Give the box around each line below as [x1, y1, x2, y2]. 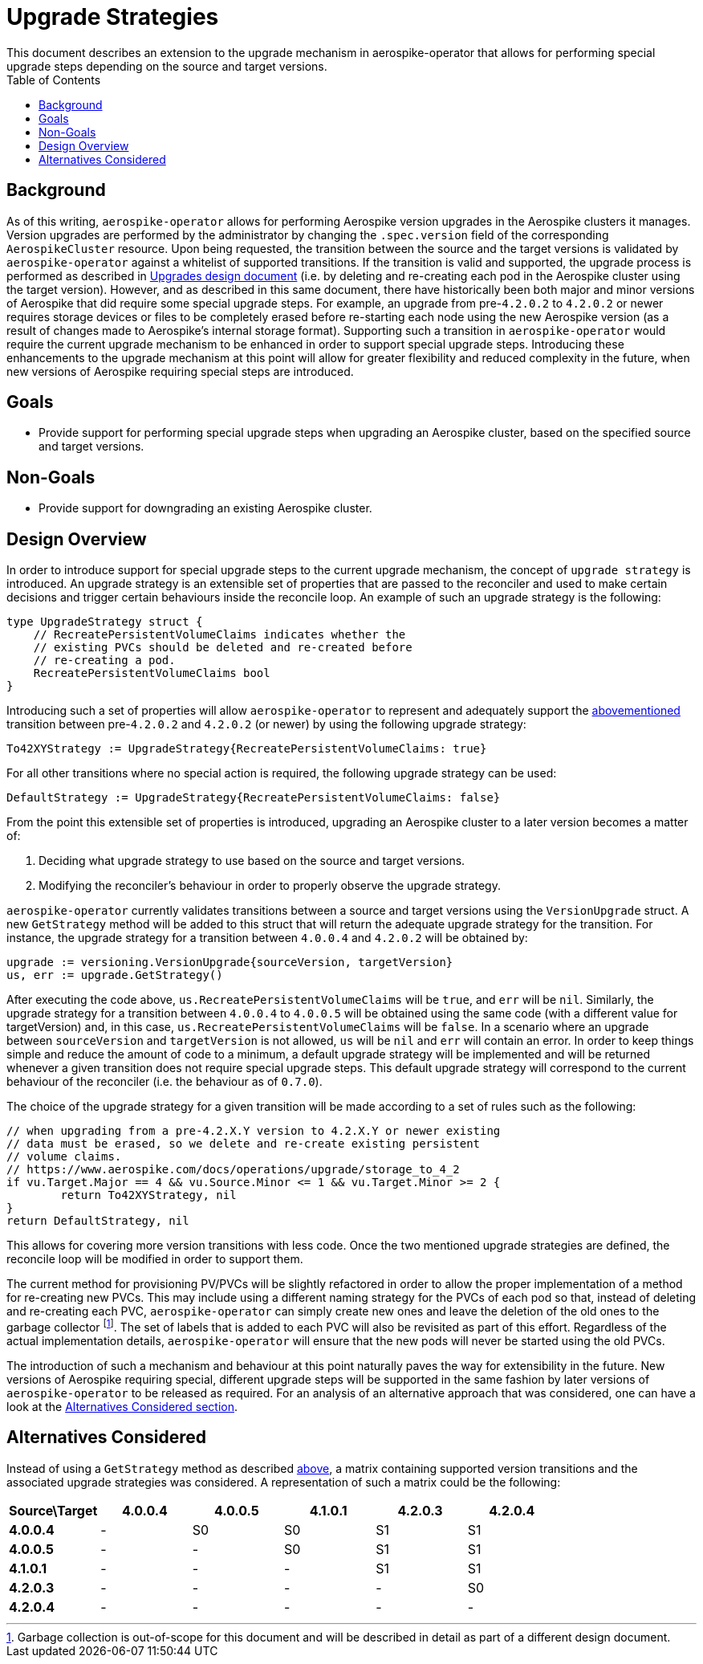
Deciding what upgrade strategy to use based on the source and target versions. [39, 854, 465, 868]
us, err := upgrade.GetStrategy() [6, 969, 223, 982]
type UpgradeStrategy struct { [6, 615, 203, 629]
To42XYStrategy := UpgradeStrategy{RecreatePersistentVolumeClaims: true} [6, 742, 487, 756]
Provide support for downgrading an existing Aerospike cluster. [39, 501, 372, 516]
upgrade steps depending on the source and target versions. [6, 59, 327, 73]
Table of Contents [6, 72, 101, 87]
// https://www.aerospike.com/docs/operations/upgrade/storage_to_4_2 [6, 1163, 460, 1177]
